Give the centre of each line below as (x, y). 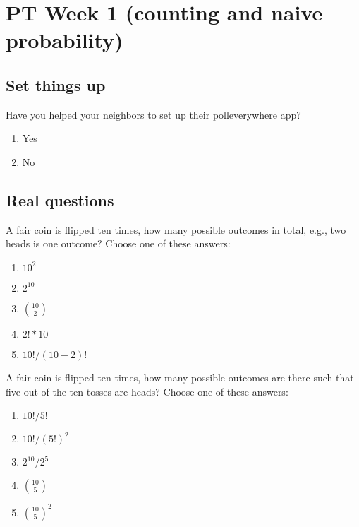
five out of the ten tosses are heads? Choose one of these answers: (147, 391)
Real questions (60, 200)
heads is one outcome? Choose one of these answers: (118, 243)
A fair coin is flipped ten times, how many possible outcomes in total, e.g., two (176, 229)
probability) (65, 40)
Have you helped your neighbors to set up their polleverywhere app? (153, 114)
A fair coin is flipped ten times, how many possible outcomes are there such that (180, 377)
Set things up (56, 84)
